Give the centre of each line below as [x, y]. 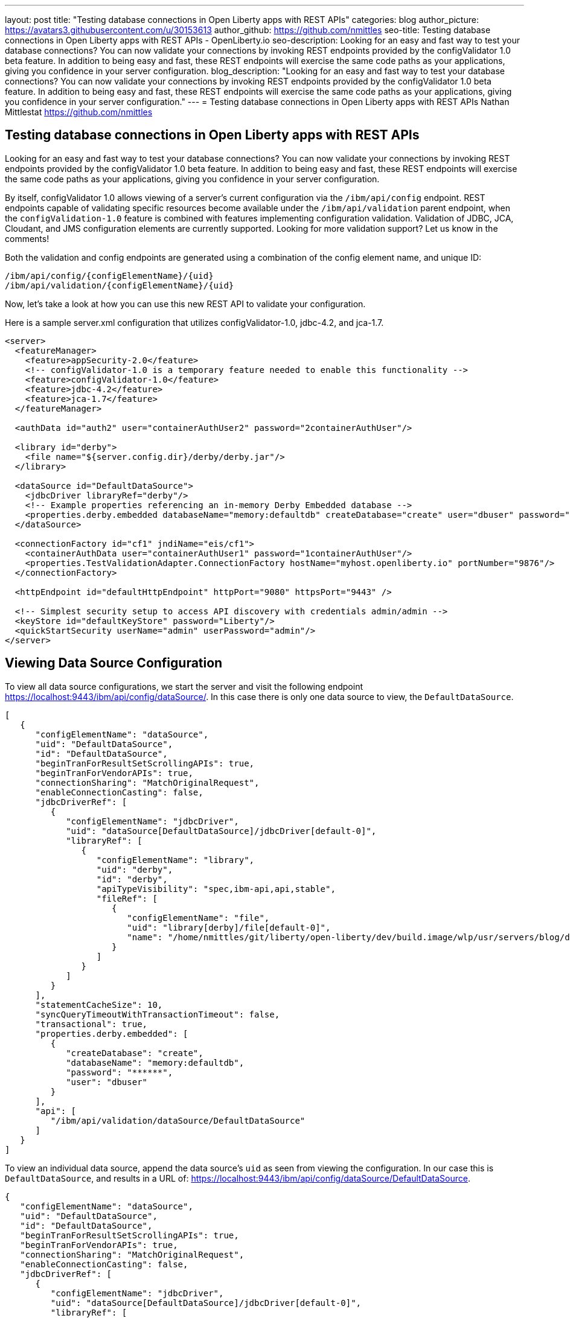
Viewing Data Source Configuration [114, 663]
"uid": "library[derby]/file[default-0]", [229, 927]
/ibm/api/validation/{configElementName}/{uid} [120, 285]
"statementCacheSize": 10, [99, 1004]
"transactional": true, [91, 1024]
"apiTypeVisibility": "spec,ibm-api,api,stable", [216, 889]
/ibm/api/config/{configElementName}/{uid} [109, 275]
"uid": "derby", [135, 869]
